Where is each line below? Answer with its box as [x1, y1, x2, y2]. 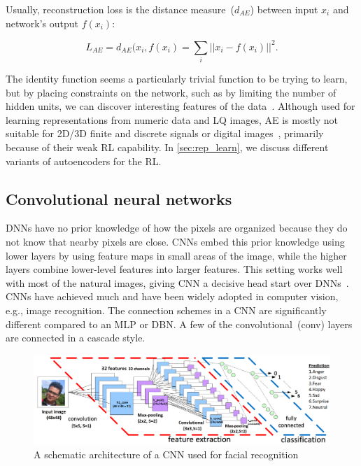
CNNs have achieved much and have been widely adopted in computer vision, [6, 289, 339, 304]
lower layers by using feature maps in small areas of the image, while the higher [6, 248, 347, 262]
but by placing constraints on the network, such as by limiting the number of [6, 85, 337, 99]
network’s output [6, 15, 78, 30]
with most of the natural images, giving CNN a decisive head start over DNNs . [6, 275, 349, 290]
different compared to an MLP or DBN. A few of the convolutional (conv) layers [6, 316, 353, 331]
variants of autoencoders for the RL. [6, 153, 162, 168]
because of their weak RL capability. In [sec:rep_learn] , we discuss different [6, 139, 329, 154]
